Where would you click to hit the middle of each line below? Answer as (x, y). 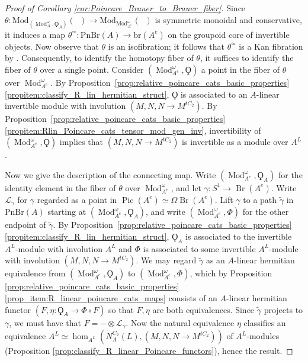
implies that (81, 142)
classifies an (265, 322)
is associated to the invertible (239, 236)
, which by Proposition (231, 273)
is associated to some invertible (199, 248)
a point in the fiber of (240, 69)
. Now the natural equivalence (180, 322)
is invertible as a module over (235, 142)
